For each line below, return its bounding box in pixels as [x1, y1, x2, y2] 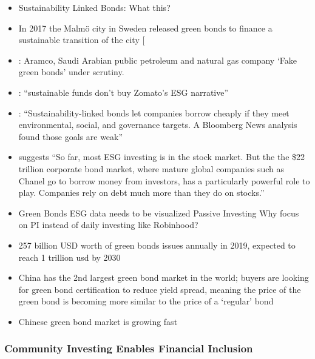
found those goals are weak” [18, 130, 123, 143]
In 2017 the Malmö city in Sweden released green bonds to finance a [18, 21, 273, 34]
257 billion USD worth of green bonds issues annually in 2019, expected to [18, 238, 296, 251]
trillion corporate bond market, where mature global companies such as [18, 162, 284, 175]
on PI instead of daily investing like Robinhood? [18, 218, 198, 231]
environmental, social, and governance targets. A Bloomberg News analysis [18, 118, 297, 131]
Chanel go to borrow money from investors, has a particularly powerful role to [18, 174, 310, 187]
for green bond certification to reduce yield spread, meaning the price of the [18, 283, 301, 295]
